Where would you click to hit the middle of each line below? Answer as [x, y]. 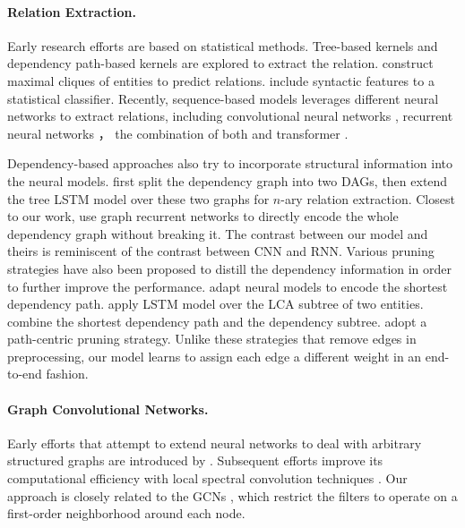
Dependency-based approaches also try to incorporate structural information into [230, 163]
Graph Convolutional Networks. [108, 409]
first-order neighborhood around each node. [126, 513]
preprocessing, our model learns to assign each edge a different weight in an [215, 356]
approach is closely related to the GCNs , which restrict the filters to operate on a [232, 495]
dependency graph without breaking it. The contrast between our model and [218, 233]
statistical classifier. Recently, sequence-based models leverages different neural [223, 98]
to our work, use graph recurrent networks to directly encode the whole [203, 216]
